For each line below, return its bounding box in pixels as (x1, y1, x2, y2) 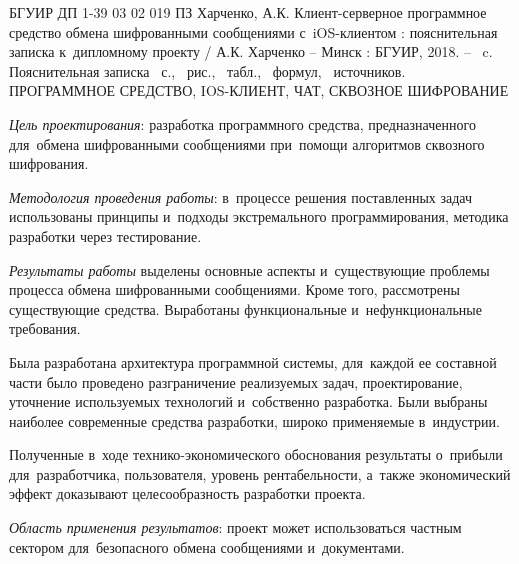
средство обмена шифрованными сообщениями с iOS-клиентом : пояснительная (9, 21, 498, 42)
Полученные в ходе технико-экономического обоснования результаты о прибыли (9, 444, 503, 465)
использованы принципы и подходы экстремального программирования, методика (9, 206, 509, 227)
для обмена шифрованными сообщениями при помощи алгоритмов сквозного (9, 133, 485, 154)
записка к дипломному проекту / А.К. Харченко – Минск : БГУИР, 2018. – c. (9, 41, 493, 62)
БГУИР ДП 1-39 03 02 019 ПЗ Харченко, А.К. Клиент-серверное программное (9, 2, 487, 22)
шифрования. (9, 153, 89, 174)
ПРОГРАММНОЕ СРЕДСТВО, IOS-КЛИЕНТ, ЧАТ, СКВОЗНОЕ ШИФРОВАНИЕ (9, 80, 509, 101)
